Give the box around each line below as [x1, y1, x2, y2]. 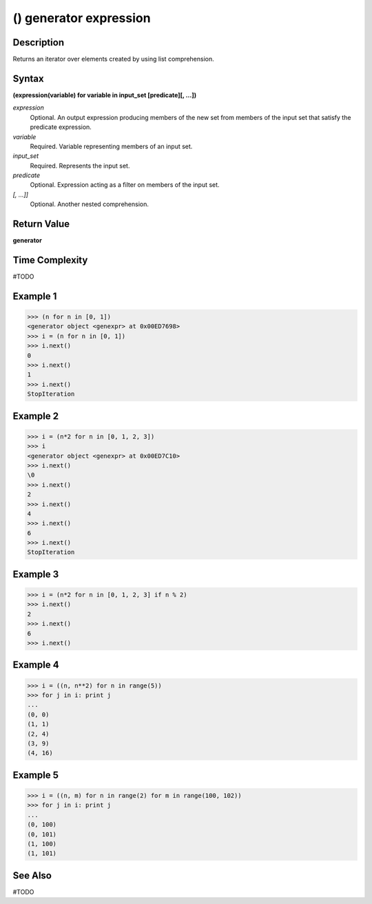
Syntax [12, 72, 44, 84]
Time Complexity [12, 254, 88, 265]
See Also [12, 870, 52, 881]
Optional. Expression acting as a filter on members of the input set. [30, 181, 220, 189]
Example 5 [12, 769, 59, 781]
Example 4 [12, 659, 59, 671]
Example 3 [12, 568, 59, 580]
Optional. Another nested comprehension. [30, 200, 149, 208]
